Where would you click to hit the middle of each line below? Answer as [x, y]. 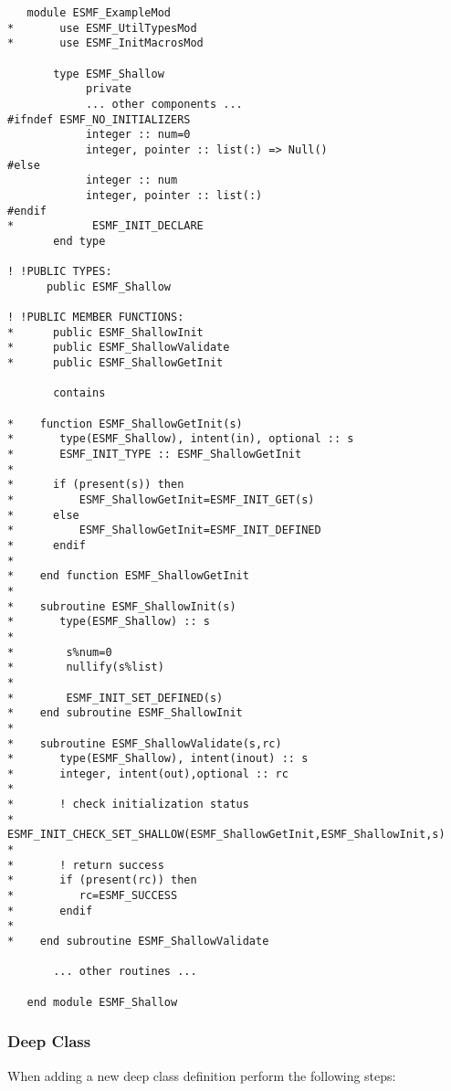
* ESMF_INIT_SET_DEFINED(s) [115, 698]
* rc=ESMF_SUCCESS [93, 896]
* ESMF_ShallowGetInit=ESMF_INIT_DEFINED [164, 530]
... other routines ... [125, 972]
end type [79, 241]
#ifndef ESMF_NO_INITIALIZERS [99, 119]
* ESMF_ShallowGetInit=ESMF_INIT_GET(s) [161, 500]
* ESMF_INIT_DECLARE [105, 226]
